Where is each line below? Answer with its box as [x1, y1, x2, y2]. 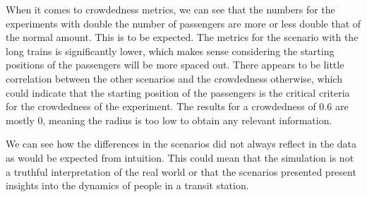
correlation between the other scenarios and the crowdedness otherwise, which [6, 71, 342, 85]
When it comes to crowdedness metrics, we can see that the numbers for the [6, 2, 335, 16]
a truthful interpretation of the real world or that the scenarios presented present [6, 164, 356, 179]
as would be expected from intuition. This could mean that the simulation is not [6, 150, 354, 165]
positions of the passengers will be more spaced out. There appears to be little [6, 57, 344, 72]
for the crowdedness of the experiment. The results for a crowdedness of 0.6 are [6, 99, 349, 114]
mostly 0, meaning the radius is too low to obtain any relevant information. [6, 112, 332, 127]
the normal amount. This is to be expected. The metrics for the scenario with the [6, 30, 359, 44]
